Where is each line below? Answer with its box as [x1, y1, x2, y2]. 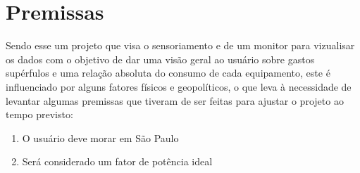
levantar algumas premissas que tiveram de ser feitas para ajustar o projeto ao [6, 93, 344, 108]
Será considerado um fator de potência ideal [22, 154, 213, 169]
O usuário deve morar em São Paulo [22, 130, 179, 145]
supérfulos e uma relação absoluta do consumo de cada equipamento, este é [6, 65, 330, 80]
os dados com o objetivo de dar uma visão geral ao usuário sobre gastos [6, 51, 315, 66]
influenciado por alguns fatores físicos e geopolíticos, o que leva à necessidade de [6, 79, 352, 94]
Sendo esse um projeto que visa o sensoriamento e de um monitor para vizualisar [6, 38, 355, 53]
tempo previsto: [6, 107, 73, 122]
